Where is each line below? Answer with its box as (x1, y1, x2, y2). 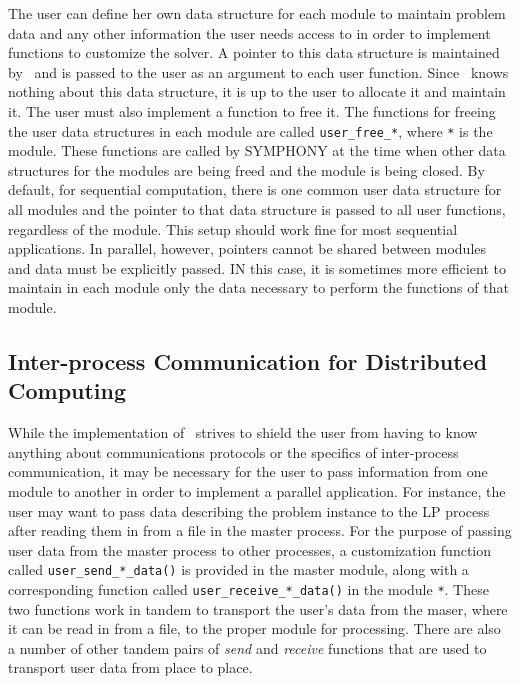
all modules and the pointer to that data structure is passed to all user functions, (8, 199, 506, 219)
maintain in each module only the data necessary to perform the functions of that (8, 277, 509, 298)
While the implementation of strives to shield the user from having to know (8, 422, 478, 443)
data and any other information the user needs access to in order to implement (8, 22, 491, 43)
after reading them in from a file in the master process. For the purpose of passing (8, 520, 512, 541)
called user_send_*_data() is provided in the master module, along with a (8, 559, 469, 580)
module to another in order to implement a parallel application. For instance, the (8, 480, 506, 501)
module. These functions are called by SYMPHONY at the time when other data (8, 140, 506, 161)
